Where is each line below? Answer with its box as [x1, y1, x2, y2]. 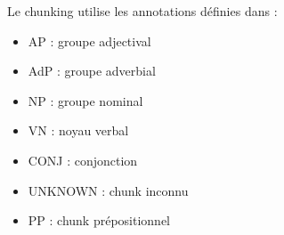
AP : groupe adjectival [28, 31, 151, 50]
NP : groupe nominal [28, 91, 143, 109]
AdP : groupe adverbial [28, 61, 156, 80]
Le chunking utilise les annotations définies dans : [7, 2, 278, 20]
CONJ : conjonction [28, 150, 138, 169]
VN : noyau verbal [28, 121, 129, 140]
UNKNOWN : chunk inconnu [28, 181, 189, 199]
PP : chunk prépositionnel [28, 211, 171, 230]
